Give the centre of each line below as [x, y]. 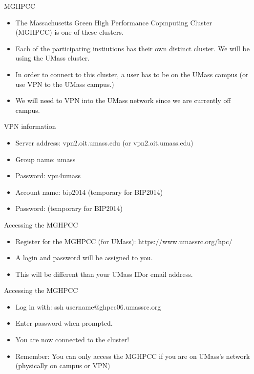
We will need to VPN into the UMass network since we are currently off [123, 100]
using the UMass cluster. [53, 58]
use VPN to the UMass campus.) [65, 84]
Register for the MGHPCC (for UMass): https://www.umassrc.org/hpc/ [124, 241]
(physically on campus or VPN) [63, 365]
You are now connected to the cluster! [72, 340]
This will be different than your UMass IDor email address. [104, 274]
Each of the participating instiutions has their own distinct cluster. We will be [132, 48]
